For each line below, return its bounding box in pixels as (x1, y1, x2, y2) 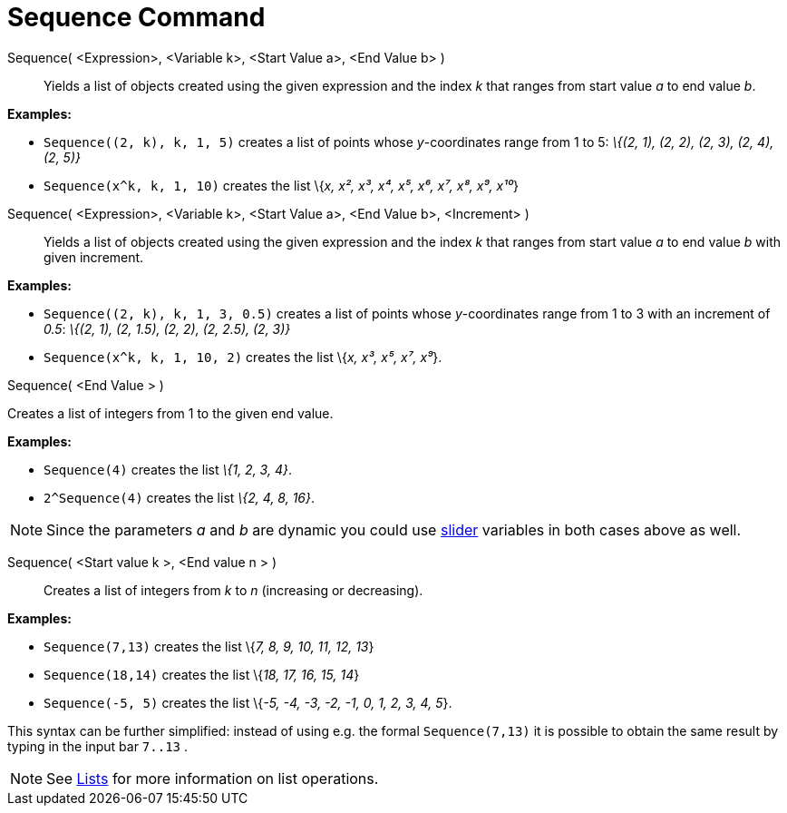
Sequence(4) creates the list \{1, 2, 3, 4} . (44, 461, 292, 477)
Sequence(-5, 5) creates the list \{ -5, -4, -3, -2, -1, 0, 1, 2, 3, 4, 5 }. (44, 694, 452, 710)
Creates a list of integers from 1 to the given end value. (7, 405, 334, 421)
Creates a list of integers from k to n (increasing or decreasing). (44, 582, 423, 598)
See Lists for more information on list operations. (46, 769, 379, 788)
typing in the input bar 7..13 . (7, 738, 188, 754)
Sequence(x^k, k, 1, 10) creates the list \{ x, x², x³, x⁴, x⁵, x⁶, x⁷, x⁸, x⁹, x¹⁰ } (44, 177, 519, 193)
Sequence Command (7, 2, 266, 33)
